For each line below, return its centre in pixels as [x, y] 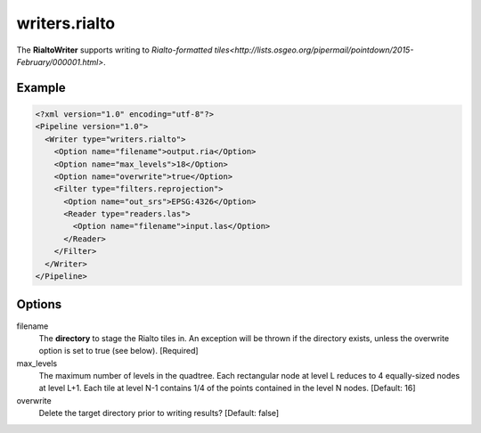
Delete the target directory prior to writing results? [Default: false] [159, 413]
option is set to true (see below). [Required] [119, 351]
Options [39, 304]
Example [41, 88]
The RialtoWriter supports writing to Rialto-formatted [114, 50]
